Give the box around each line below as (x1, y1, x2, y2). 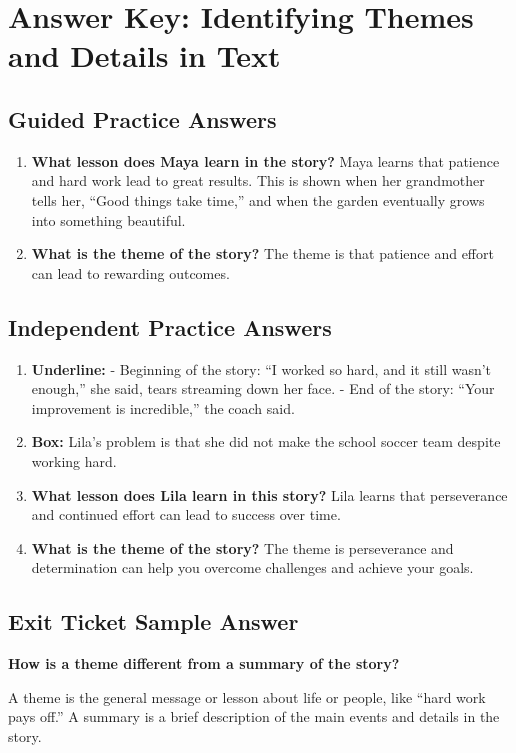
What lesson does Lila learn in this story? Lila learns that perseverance (31, 484, 508, 505)
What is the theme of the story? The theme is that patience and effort (31, 243, 494, 264)
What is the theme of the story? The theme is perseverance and (31, 537, 454, 558)
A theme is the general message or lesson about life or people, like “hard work (8, 686, 486, 707)
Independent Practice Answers (8, 311, 332, 342)
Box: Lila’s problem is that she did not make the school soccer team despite (31, 431, 501, 452)
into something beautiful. (31, 209, 186, 230)
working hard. (31, 450, 117, 471)
